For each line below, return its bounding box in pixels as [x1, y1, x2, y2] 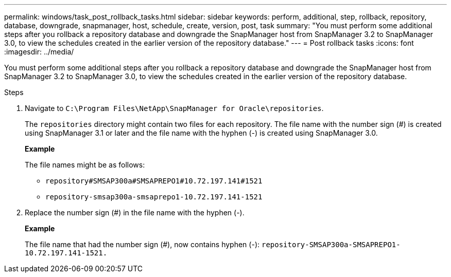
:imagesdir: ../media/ [4, 47, 74, 56]
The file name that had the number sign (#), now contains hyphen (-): [25, 240, 260, 249]
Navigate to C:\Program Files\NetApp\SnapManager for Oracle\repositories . [25, 104, 324, 113]
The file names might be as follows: [25, 160, 145, 169]
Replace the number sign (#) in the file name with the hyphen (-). [25, 208, 245, 217]
